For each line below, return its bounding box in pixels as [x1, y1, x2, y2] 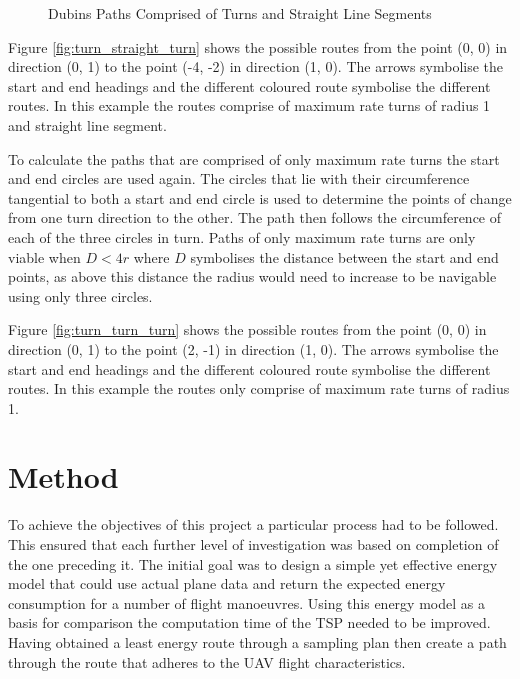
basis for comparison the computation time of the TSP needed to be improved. [8, 612, 491, 633]
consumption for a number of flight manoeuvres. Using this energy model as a [8, 592, 485, 613]
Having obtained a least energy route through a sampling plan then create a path [8, 631, 507, 652]
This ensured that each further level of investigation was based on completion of [8, 534, 499, 554]
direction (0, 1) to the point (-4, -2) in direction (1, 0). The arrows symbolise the [8, 56, 504, 77]
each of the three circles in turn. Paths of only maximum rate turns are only [8, 226, 476, 247]
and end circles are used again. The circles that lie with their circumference [8, 168, 470, 189]
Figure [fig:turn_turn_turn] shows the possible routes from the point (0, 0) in [8, 319, 487, 340]
